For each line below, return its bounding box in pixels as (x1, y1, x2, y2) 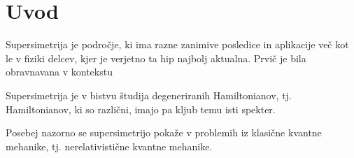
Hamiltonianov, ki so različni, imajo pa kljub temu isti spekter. (6, 101, 276, 116)
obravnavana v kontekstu (6, 64, 113, 79)
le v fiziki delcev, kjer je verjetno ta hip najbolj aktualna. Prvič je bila (6, 50, 306, 65)
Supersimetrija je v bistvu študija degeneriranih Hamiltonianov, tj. (6, 87, 292, 102)
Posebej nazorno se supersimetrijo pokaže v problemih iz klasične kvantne (6, 125, 322, 140)
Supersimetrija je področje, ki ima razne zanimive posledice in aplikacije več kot (6, 37, 349, 52)
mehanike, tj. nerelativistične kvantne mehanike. (6, 138, 213, 153)
